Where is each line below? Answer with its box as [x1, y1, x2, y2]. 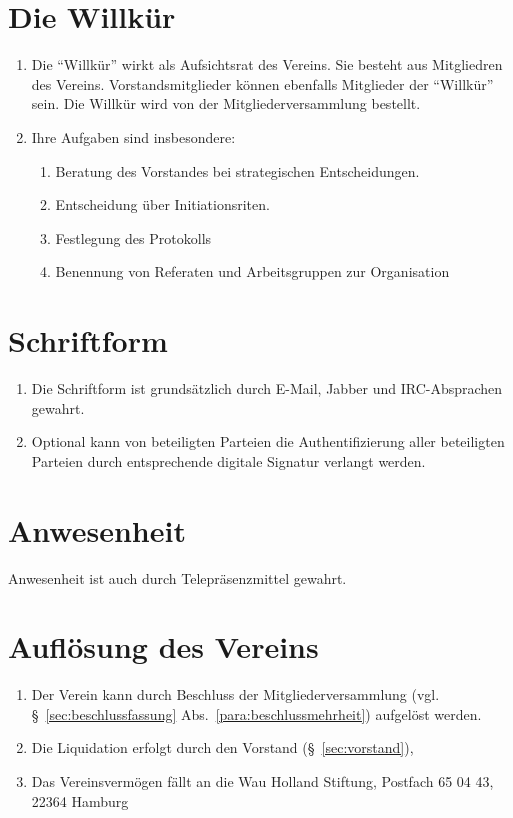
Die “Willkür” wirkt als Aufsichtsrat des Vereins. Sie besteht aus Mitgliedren [31, 54, 503, 75]
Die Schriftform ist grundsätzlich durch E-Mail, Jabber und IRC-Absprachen [31, 378, 503, 398]
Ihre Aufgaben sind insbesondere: [31, 126, 236, 147]
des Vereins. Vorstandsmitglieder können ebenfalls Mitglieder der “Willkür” [31, 73, 494, 94]
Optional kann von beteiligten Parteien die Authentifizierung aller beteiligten [31, 431, 505, 452]
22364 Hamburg [31, 790, 129, 811]
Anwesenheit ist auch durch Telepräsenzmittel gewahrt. [8, 567, 347, 588]
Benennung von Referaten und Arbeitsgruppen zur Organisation [55, 261, 450, 282]
